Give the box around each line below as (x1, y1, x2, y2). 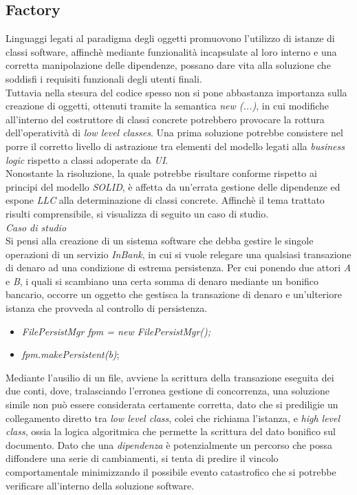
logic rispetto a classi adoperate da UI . (6, 152, 169, 167)
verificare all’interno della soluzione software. (6, 478, 195, 492)
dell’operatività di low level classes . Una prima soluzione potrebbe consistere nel (6, 125, 343, 140)
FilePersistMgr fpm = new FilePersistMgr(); (21, 324, 211, 338)
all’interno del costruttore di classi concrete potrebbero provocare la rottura (6, 112, 325, 126)
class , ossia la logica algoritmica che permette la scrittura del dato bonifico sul (6, 424, 336, 439)
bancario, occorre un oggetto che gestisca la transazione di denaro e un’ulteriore (6, 287, 342, 302)
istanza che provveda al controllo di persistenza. (6, 301, 208, 315)
